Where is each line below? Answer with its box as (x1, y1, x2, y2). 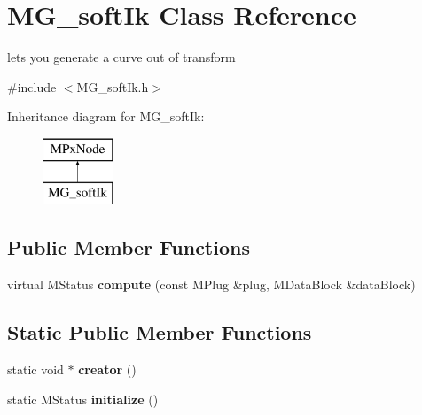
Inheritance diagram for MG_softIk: (7, 107, 205, 126)
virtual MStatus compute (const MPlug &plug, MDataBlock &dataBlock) (7, 275, 416, 294)
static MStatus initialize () (7, 389, 159, 408)
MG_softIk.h (76, 77, 149, 96)
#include (7, 77, 57, 96)
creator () (78, 360, 137, 379)
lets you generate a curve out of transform (7, 48, 236, 66)
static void (7, 360, 64, 379)
